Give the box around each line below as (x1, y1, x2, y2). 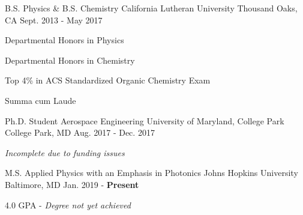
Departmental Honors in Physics (5, 34, 124, 46)
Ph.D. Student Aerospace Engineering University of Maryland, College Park (5, 114, 284, 127)
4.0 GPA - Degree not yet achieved (5, 198, 131, 211)
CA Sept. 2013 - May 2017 (5, 13, 103, 26)
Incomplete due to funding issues (5, 146, 125, 159)
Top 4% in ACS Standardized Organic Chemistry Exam (5, 74, 211, 86)
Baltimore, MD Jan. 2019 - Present (5, 178, 139, 190)
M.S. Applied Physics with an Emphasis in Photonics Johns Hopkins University (5, 166, 298, 179)
